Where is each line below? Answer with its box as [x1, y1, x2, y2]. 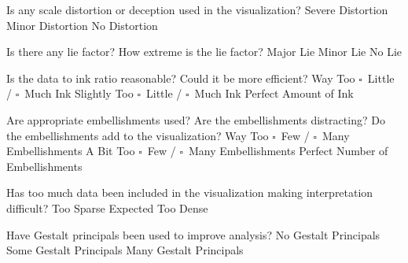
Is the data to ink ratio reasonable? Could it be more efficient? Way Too [6, 69, 355, 86]
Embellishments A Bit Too [6, 143, 135, 159]
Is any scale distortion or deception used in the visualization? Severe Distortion [6, 2, 388, 17]
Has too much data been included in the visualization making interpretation [6, 184, 373, 201]
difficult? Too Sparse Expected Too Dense [6, 199, 208, 216]
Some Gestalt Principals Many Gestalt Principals [6, 242, 244, 258]
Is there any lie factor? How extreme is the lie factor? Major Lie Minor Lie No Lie [6, 43, 402, 60]
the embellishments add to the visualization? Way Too [6, 127, 269, 143]
